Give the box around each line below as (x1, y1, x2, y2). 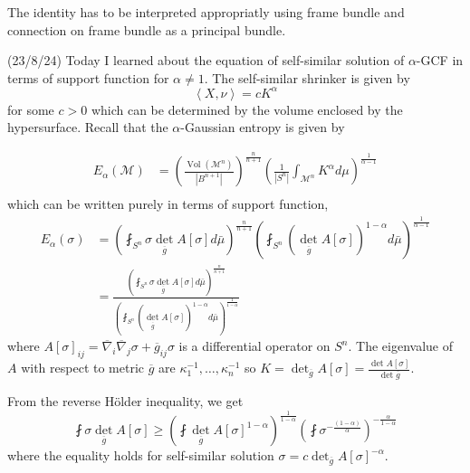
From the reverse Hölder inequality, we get (7, 392, 244, 411)
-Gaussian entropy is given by (180, 118, 345, 137)
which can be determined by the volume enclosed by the (91, 99, 403, 118)
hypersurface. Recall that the (7, 118, 168, 137)
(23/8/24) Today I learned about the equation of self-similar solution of (7, 51, 405, 70)
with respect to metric (21, 358, 145, 377)
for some (7, 99, 54, 118)
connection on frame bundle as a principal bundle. (7, 20, 286, 39)
